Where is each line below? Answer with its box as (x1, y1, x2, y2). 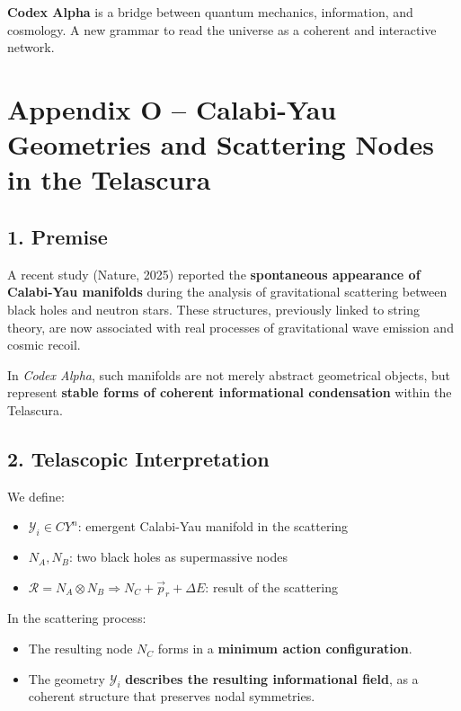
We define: (7, 486, 65, 505)
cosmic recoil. (7, 335, 81, 354)
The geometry (28, 669, 105, 688)
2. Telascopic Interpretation (7, 444, 270, 472)
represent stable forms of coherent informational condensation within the (7, 383, 452, 402)
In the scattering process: (7, 609, 146, 627)
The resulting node (28, 639, 133, 658)
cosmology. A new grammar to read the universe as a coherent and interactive (7, 20, 437, 39)
